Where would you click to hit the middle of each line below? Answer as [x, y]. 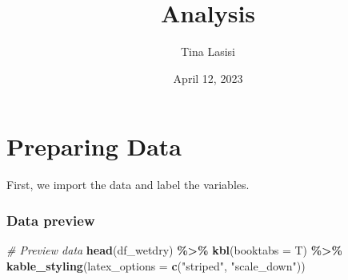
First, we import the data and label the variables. [128, 185]
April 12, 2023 [208, 78]
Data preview [51, 220]
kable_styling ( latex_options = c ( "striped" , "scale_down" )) [156, 265]
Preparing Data [94, 146]
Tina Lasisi [208, 51]
